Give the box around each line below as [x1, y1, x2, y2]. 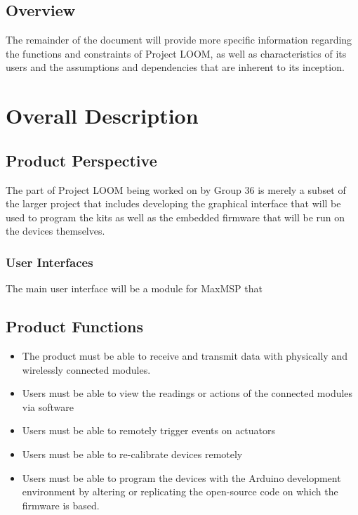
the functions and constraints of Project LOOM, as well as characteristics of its [6, 46, 347, 60]
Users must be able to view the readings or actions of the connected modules [22, 386, 353, 400]
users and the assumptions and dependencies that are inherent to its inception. [6, 60, 345, 74]
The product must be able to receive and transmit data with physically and [22, 348, 347, 363]
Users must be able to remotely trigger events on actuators [22, 423, 276, 438]
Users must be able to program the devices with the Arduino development [22, 470, 341, 485]
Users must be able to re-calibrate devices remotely [22, 446, 243, 461]
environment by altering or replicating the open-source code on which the [22, 484, 338, 499]
